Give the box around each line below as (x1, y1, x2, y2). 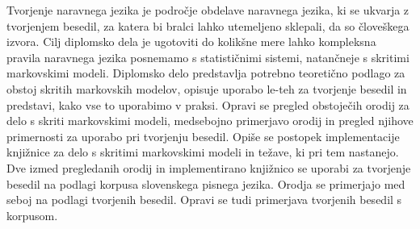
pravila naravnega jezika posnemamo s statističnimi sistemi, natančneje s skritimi (6, 48, 409, 65)
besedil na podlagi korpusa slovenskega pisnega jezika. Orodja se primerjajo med (6, 175, 405, 192)
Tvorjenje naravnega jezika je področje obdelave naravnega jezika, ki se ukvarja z (6, 2, 409, 18)
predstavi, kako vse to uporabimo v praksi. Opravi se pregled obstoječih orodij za (6, 96, 409, 113)
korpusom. (6, 206, 58, 223)
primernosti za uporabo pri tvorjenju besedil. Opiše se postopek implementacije (6, 127, 400, 144)
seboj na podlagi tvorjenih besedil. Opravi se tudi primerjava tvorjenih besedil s (6, 191, 402, 208)
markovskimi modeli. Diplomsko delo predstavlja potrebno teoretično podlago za (6, 65, 405, 81)
